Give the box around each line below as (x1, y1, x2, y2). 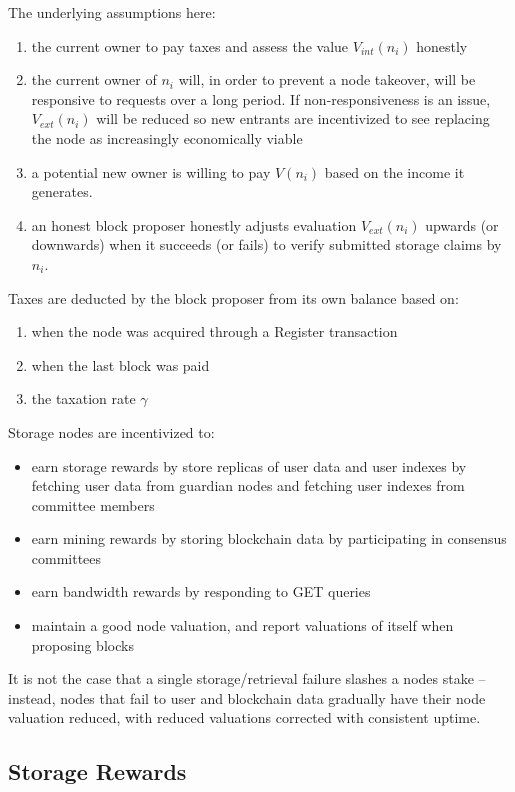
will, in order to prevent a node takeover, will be (178, 69, 476, 90)
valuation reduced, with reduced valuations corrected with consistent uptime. (8, 707, 481, 728)
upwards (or (425, 214, 499, 235)
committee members (31, 494, 155, 515)
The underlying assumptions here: (8, 2, 216, 22)
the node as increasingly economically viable (31, 127, 303, 148)
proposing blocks (31, 634, 134, 655)
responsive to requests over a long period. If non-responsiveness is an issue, (31, 88, 491, 109)
